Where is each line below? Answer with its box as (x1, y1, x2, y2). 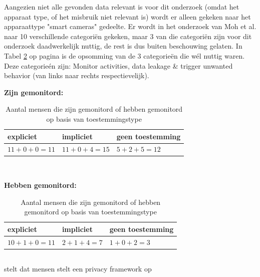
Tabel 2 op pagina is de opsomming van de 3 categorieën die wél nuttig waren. (4, 50, 245, 61)
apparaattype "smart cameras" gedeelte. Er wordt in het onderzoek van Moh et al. (4, 21, 256, 32)
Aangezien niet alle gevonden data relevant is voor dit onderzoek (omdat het (4, 2, 239, 12)
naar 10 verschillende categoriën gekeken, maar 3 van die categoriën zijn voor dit (4, 31, 252, 41)
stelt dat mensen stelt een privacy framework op (4, 263, 152, 274)
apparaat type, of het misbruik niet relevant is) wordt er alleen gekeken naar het (4, 11, 251, 22)
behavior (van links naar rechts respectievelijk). (4, 70, 149, 81)
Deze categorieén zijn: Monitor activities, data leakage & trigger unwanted (4, 60, 233, 71)
